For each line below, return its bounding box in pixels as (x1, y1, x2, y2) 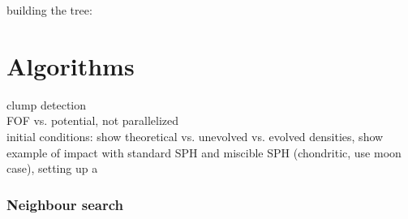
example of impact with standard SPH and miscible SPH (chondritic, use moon (6, 144, 402, 161)
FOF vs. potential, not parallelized (6, 112, 179, 129)
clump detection (6, 96, 86, 113)
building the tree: (6, 2, 92, 18)
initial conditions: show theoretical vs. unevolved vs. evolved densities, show (6, 127, 384, 144)
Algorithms (6, 49, 135, 82)
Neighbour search (6, 194, 123, 214)
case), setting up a (6, 160, 98, 177)
